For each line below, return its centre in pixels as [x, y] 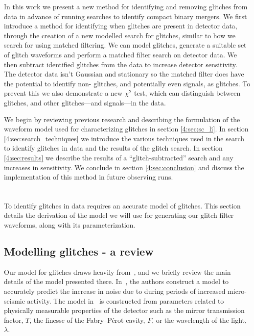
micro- [237, 291]
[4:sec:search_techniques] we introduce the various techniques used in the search [124, 138]
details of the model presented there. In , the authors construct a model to [116, 281]
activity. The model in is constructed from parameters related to [126, 300]
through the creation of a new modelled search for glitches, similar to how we [120, 35]
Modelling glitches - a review [79, 251]
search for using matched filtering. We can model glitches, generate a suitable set [125, 45]
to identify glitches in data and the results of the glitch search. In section [113, 148]
